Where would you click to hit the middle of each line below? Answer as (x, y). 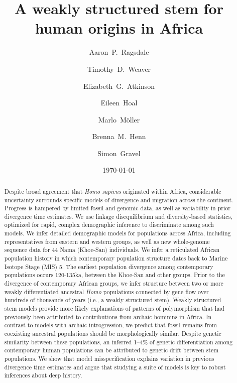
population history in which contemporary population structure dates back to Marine (116, 258)
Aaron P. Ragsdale (119, 52)
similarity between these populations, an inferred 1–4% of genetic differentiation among (118, 342)
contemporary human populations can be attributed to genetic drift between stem (111, 350)
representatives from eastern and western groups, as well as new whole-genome (107, 241)
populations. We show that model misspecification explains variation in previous (109, 358)
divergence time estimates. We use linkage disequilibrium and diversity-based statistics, (118, 216)
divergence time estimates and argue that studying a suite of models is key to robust (115, 367)
